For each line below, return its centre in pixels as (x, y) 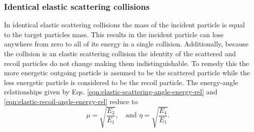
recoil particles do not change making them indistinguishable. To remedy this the (127, 63)
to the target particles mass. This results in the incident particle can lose (114, 34)
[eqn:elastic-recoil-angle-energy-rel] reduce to (71, 101)
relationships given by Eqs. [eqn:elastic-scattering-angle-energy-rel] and (111, 92)
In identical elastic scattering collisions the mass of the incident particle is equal (125, 25)
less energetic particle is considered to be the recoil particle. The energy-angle (121, 82)
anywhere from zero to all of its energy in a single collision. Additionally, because (126, 44)
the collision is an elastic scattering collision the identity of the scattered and (120, 53)
